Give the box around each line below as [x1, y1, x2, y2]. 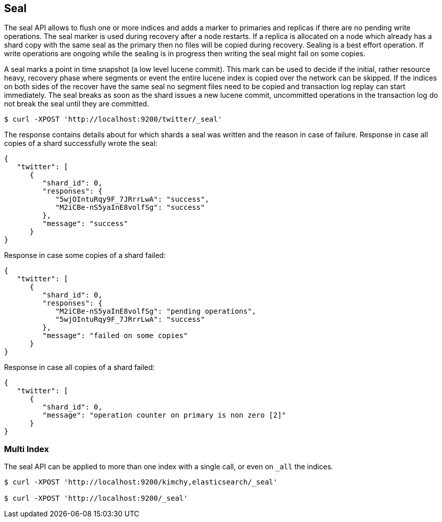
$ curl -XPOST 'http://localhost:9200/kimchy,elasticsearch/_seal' [4, 478, 278, 487]
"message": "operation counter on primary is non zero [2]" [42, 411, 286, 420]
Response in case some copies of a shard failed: [4, 251, 166, 260]
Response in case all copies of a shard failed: [4, 363, 155, 372]
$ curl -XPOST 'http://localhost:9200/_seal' [4, 494, 188, 503]
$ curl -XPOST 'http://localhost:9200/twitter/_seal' [4, 115, 222, 124]
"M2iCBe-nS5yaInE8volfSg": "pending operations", [55, 307, 256, 316]
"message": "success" [42, 219, 128, 228]
